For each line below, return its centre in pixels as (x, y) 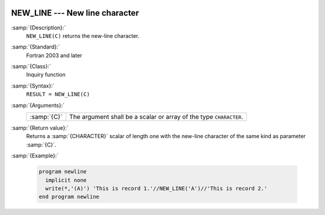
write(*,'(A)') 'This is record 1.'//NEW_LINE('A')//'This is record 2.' (156, 188)
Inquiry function (46, 74)
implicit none (66, 180)
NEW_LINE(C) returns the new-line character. (83, 35)
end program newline (69, 197)
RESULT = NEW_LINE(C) (58, 94)
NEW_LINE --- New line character (75, 13)
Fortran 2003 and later (54, 55)
